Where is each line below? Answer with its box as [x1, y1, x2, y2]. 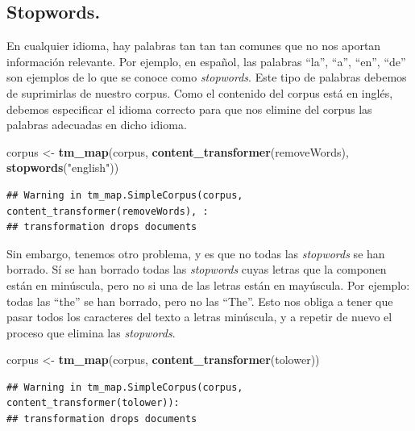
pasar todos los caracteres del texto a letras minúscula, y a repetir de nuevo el [6, 308, 392, 325]
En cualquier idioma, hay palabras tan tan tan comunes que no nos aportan [6, 37, 381, 54]
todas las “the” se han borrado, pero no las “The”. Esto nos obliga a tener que [6, 292, 393, 309]
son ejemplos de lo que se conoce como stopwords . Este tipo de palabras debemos [6, 69, 407, 86]
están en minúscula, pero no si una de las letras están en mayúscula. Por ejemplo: [6, 276, 410, 293]
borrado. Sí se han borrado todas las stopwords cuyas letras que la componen [6, 261, 387, 278]
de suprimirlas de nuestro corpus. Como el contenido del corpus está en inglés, [6, 84, 393, 101]
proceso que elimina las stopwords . [6, 324, 176, 341]
